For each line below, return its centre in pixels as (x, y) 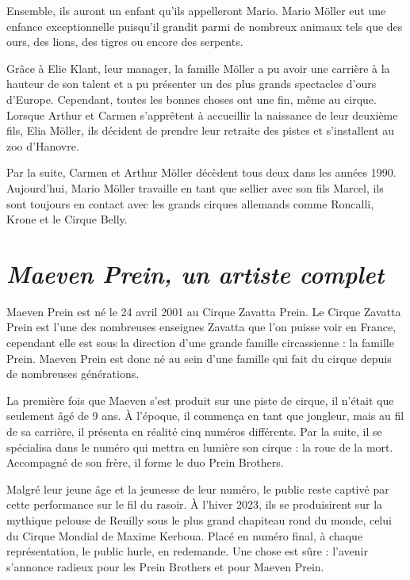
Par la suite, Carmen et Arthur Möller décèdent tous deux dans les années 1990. (201, 172)
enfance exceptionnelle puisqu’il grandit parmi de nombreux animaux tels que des (205, 26)
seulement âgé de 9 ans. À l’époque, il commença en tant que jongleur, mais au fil (205, 416)
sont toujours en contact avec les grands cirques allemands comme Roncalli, (190, 203)
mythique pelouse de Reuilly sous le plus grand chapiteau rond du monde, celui (199, 519)
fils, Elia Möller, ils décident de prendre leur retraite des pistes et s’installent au (201, 130)
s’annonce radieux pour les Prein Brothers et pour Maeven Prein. (165, 566)
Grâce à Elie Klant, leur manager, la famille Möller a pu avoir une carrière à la (198, 68)
